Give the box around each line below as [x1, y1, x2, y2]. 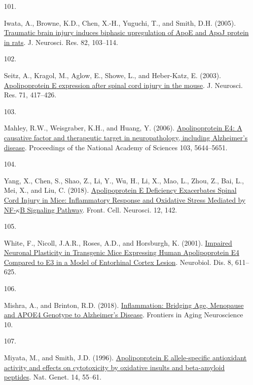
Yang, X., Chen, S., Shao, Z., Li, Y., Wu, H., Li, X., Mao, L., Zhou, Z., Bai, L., [4, 175, 244, 185]
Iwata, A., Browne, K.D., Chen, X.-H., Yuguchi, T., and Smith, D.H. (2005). [4, 17, 236, 28]
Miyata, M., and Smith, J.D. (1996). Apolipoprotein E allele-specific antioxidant [4, 352, 247, 363]
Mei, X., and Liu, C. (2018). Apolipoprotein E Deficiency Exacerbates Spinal [4, 185, 237, 195]
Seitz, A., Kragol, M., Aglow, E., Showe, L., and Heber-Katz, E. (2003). [4, 70, 221, 80]
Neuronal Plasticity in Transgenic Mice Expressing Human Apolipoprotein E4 [4, 247, 240, 257]
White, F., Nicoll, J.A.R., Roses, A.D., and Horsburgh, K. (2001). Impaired [4, 237, 232, 248]
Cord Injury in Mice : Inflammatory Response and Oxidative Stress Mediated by [4, 194, 246, 205]
